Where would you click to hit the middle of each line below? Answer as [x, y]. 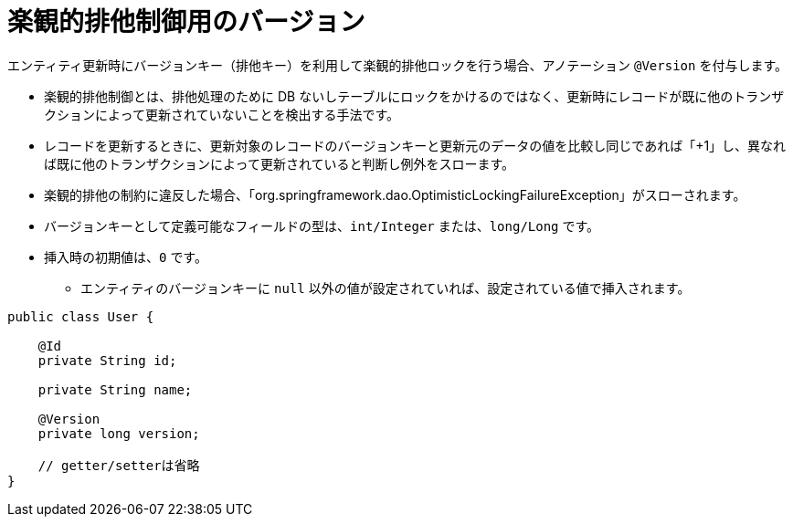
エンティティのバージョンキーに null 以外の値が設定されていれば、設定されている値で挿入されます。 [386, 288]
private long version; [119, 433]
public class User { [81, 316]
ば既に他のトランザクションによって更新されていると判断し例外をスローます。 [280, 163]
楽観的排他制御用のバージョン [186, 22]
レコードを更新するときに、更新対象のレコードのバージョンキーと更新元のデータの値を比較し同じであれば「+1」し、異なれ [415, 145]
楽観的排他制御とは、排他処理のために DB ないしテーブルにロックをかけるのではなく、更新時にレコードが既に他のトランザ [414, 96]
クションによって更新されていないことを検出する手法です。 [222, 114]
